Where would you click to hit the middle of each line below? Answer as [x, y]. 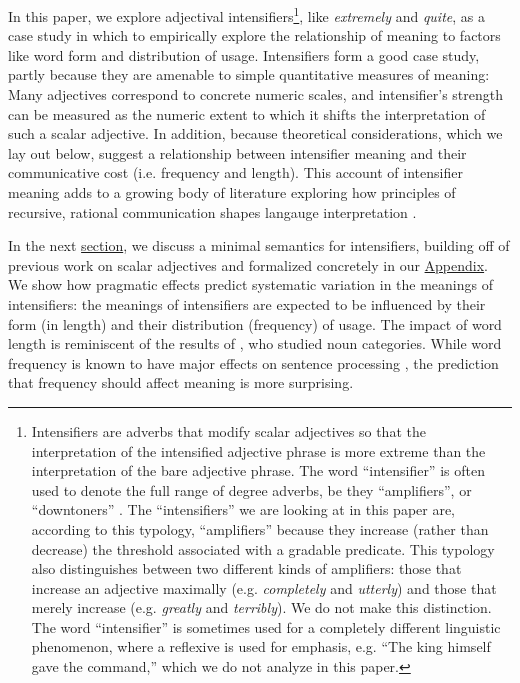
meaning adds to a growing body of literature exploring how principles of [232, 192]
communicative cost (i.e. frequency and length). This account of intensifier [235, 172]
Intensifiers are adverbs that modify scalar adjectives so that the [228, 430]
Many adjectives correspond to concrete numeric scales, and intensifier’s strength [256, 94]
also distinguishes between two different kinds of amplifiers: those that [246, 568]
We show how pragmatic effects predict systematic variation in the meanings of [251, 284]
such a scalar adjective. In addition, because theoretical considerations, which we [255, 133]
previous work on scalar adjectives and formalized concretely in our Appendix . [248, 264]
